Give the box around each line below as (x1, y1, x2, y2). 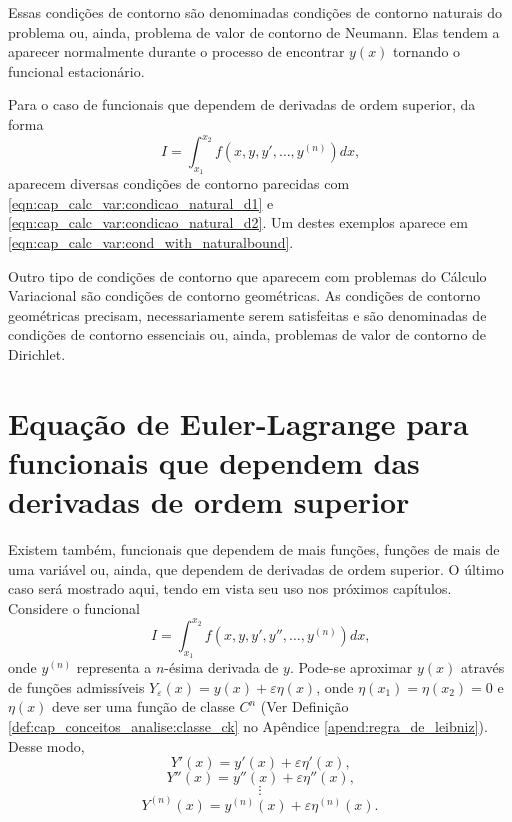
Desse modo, (8, 735, 85, 756)
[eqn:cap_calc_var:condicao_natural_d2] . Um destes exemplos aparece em (8, 212, 468, 233)
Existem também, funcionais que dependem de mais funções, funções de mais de (8, 539, 500, 560)
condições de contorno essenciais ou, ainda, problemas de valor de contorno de (8, 324, 487, 345)
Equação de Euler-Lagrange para (8, 402, 469, 443)
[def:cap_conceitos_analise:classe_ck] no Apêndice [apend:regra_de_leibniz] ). (8, 715, 488, 736)
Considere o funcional (8, 597, 140, 618)
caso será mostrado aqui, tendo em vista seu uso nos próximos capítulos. (8, 578, 452, 599)
